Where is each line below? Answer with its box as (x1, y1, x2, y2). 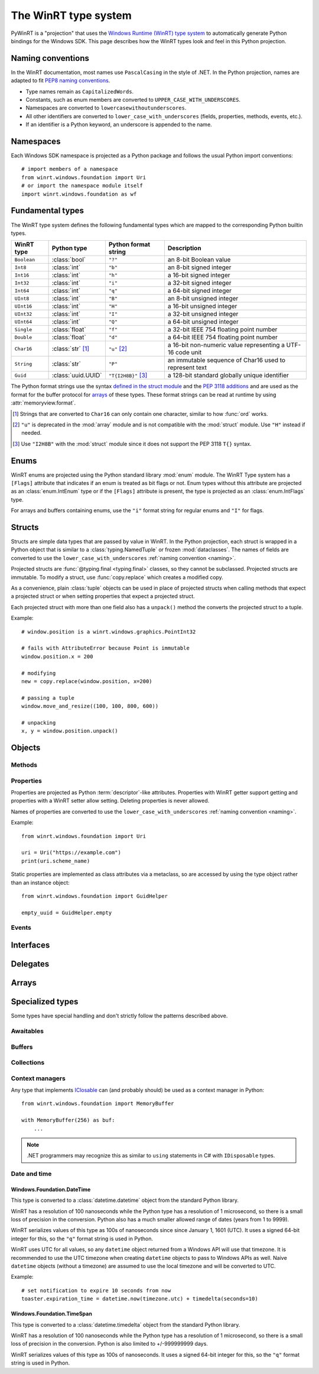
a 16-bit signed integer (167, 271, 230, 279)
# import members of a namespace (21, 166, 118, 173)
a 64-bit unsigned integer (167, 318, 239, 326)
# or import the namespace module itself (21, 182, 143, 189)
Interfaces (11, 940, 50, 951)
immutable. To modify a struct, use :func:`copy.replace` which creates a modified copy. (11, 574, 224, 581)
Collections (11, 1059, 45, 1067)
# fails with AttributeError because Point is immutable (21, 645, 190, 652)
